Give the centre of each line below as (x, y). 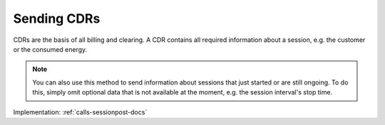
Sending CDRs (57, 18)
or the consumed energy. (50, 49)
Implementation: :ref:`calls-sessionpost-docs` (80, 112)
